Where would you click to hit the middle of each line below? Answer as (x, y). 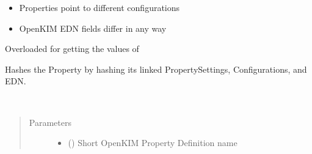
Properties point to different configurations (100, 7)
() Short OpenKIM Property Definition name (153, 143)
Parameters (50, 122)
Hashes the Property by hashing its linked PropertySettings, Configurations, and (156, 69)
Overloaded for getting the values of (72, 49)
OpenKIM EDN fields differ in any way (93, 28)
